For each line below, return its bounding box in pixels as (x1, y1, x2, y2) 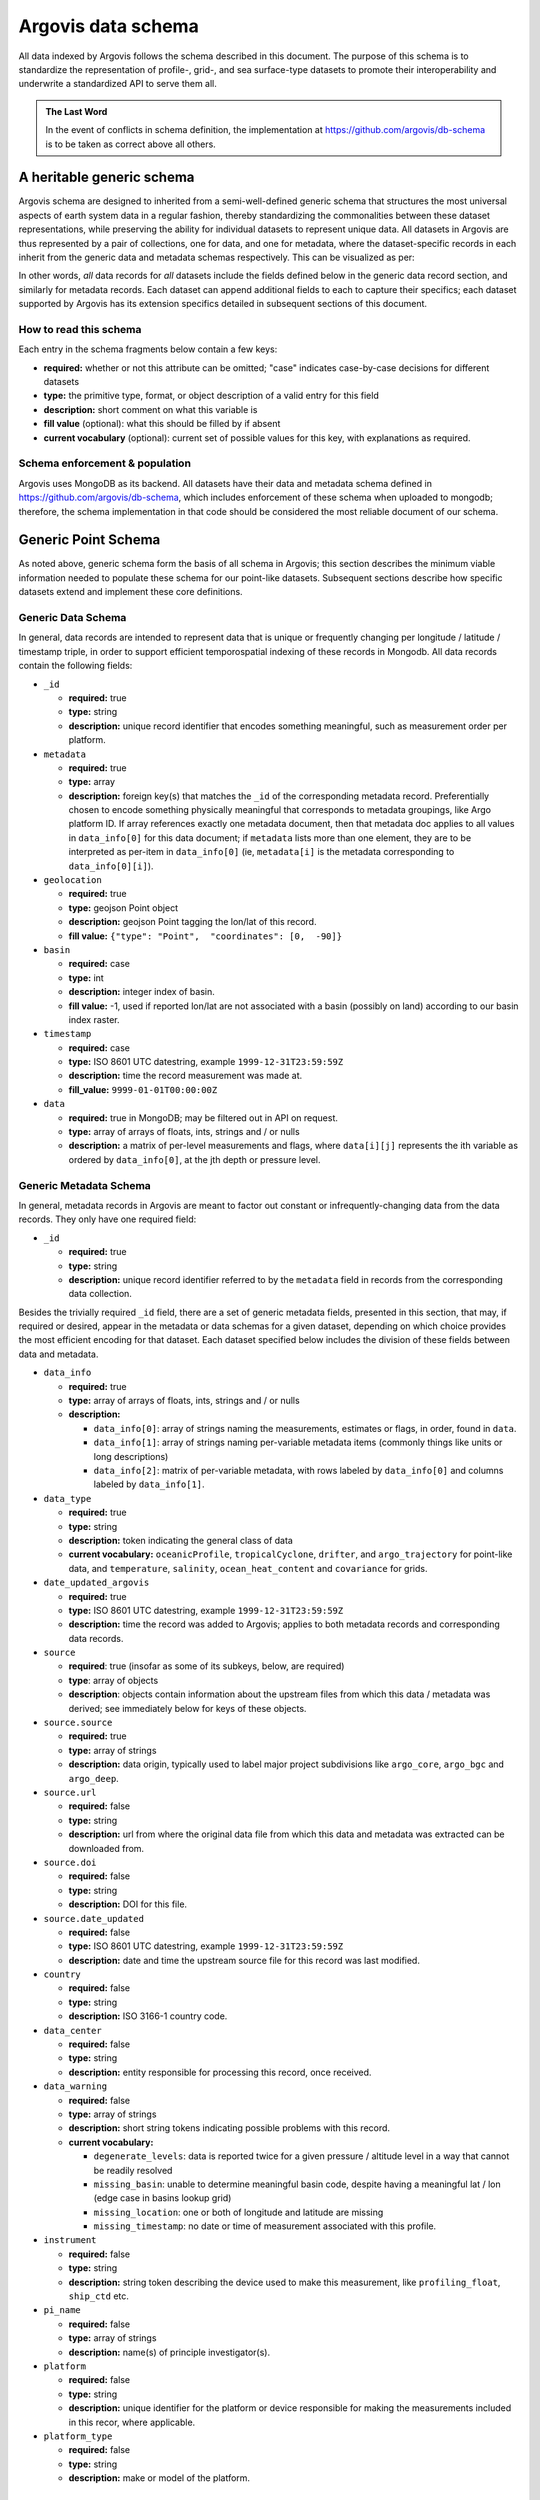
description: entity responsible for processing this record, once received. (68, 2066, 372, 2078)
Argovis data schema (18, 15, 199, 37)
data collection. (68, 1288, 132, 1300)
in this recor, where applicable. (68, 2416, 196, 2428)
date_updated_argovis (43, 1577, 150, 1589)
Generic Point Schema (18, 531, 161, 549)
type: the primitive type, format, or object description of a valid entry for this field (43, 390, 379, 402)
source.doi (43, 1856, 97, 1868)
